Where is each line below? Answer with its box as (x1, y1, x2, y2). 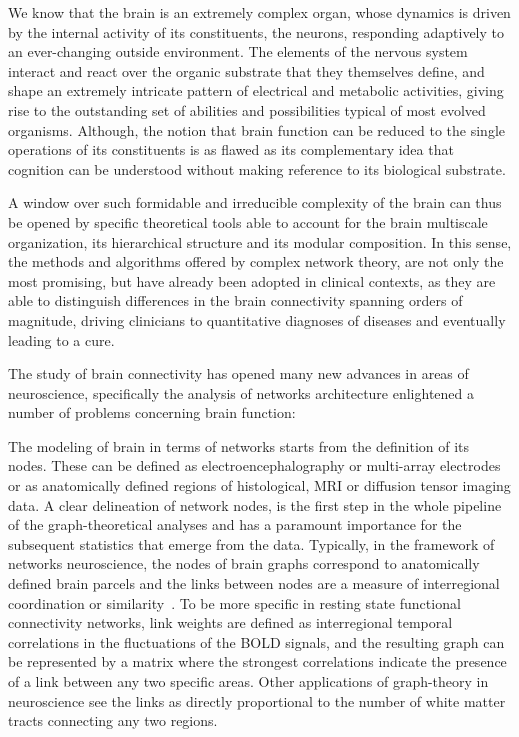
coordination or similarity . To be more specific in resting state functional (8, 592, 461, 613)
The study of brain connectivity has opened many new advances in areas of (8, 363, 469, 384)
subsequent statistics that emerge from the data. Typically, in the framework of (8, 533, 495, 554)
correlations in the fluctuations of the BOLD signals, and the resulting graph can (8, 631, 505, 652)
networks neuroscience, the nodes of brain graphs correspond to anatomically (8, 553, 480, 574)
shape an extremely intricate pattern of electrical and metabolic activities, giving (8, 80, 504, 101)
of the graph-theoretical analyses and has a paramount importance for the (8, 514, 462, 535)
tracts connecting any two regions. (8, 710, 218, 731)
